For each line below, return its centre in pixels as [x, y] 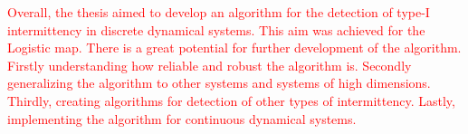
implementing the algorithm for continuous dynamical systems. [182, 118]
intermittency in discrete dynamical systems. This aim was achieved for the [216, 29]
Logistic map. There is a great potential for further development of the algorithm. [234, 48]
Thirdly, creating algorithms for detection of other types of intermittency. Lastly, [231, 100]
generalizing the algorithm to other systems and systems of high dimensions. [219, 83]
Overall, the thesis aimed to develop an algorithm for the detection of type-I [219, 12]
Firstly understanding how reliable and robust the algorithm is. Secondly [210, 65]
